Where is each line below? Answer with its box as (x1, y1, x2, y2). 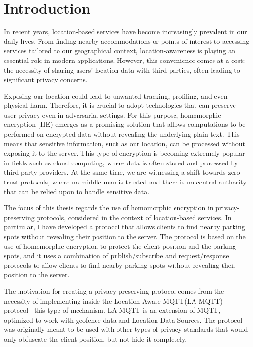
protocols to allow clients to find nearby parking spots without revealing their (4, 260, 236, 270)
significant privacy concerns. (4, 74, 88, 84)
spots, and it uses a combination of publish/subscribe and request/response (4, 250, 229, 261)
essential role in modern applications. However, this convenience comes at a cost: (4, 55, 245, 65)
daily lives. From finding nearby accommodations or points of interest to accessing (4, 36, 250, 46)
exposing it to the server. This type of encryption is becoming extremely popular (4, 148, 245, 158)
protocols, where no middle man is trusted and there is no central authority (20, 177, 247, 187)
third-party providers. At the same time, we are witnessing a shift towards (4, 167, 226, 177)
